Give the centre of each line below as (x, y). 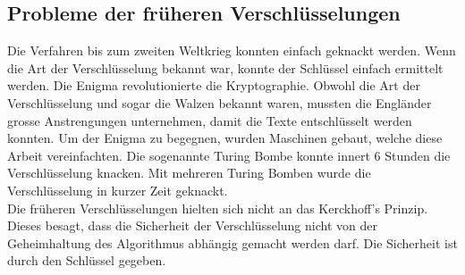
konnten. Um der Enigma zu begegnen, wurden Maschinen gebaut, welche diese (225, 138)
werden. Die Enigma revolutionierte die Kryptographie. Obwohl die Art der (214, 85)
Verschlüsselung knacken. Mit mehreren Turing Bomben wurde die (189, 173)
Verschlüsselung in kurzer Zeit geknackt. (118, 190)
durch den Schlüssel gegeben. (87, 260)
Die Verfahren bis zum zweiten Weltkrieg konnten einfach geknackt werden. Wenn (232, 50)
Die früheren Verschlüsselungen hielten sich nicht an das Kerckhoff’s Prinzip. (218, 208)
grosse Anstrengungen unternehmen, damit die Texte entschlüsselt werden (210, 120)
